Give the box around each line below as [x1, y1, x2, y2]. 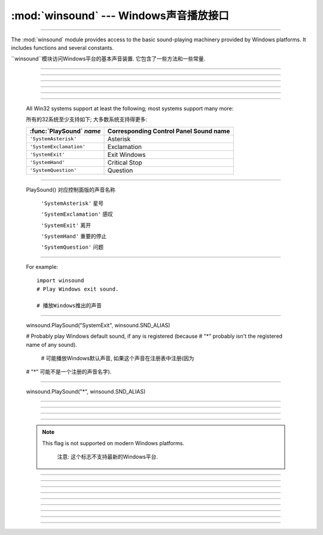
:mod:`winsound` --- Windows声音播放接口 [11, 9, 230, 22]
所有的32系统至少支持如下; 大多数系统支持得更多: [26, 116, 148, 123]
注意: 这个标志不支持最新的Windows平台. [57, 453, 159, 460]
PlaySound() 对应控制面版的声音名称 [26, 186, 116, 193]
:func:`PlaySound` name [29, 126, 101, 135]
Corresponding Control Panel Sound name [107, 126, 230, 135]
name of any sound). [26, 341, 77, 348]
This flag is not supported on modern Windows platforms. [42, 439, 185, 446]
